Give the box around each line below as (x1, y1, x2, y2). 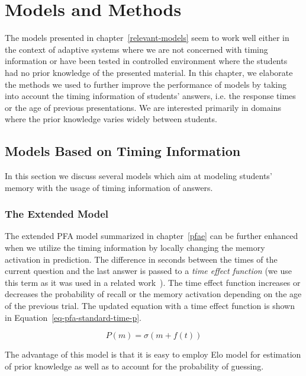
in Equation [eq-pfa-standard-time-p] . (5, 311, 141, 323)
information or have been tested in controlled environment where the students (5, 55, 288, 67)
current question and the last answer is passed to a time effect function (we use (5, 265, 292, 277)
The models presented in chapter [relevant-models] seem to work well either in (5, 31, 289, 44)
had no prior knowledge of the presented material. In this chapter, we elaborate (5, 66, 293, 78)
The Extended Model (5, 206, 108, 221)
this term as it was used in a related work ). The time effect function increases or (5, 276, 301, 288)
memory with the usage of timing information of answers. (5, 181, 213, 193)
